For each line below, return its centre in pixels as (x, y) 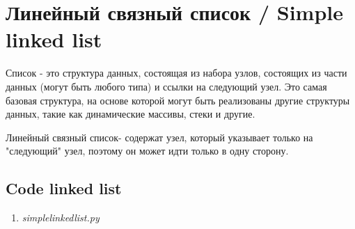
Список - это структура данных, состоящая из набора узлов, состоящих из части (176, 73)
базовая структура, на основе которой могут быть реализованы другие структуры (178, 100)
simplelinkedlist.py (61, 218)
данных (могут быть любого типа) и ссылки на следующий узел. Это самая (166, 86)
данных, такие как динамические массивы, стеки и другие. (131, 114)
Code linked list (64, 188)
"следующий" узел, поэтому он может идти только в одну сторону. (147, 151)
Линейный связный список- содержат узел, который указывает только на (159, 137)
